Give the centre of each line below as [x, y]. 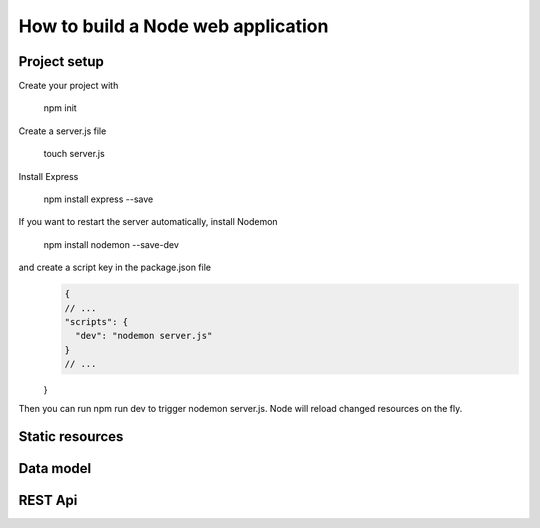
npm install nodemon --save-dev [111, 244]
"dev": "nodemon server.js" [144, 336]
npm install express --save [98, 199]
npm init [60, 108]
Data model [55, 468]
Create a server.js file [62, 131]
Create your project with [68, 86]
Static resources [71, 436]
